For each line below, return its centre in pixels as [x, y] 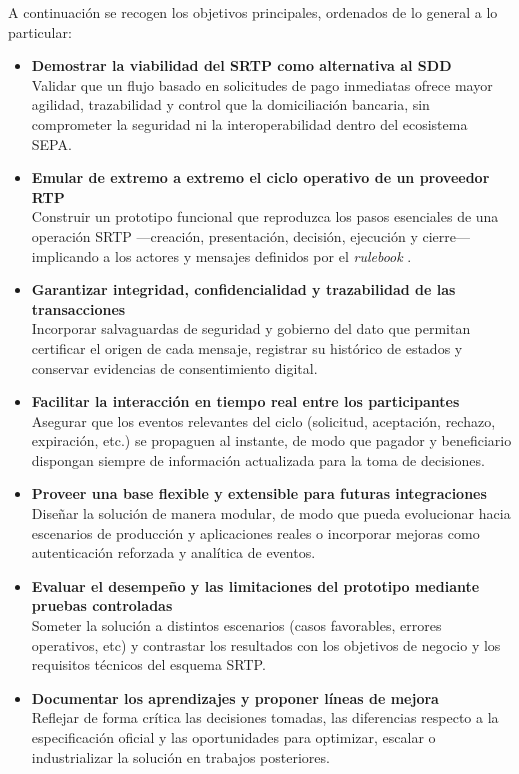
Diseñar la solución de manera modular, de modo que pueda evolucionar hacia [271, 513]
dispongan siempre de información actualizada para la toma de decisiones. [258, 459]
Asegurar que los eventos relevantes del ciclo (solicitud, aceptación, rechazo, [263, 420]
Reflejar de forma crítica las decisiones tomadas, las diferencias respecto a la [265, 717]
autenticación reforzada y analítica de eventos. [173, 552]
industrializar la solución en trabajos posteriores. [180, 756]
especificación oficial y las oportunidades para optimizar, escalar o [233, 737]
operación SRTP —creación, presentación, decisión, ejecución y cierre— [251, 235]
